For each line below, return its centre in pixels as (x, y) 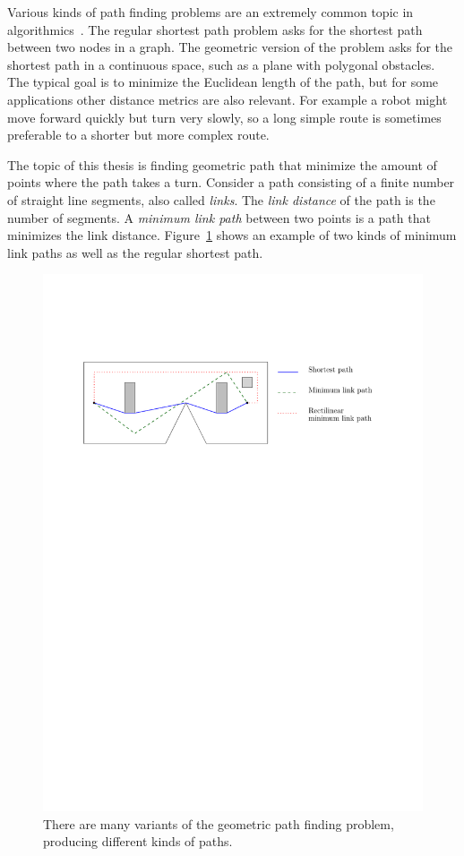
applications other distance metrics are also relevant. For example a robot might (228, 99)
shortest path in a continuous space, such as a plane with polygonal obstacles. (221, 64)
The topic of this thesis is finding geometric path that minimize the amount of (222, 164)
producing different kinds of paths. (138, 841)
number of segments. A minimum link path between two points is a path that (219, 217)
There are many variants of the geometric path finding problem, (219, 823)
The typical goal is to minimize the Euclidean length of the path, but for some (223, 82)
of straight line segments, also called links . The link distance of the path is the (221, 199)
